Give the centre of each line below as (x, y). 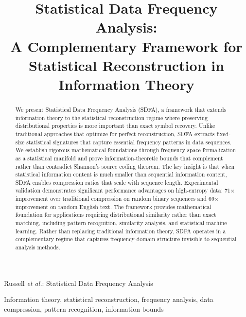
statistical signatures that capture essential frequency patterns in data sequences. (129, 142)
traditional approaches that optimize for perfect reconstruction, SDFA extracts (115, 133)
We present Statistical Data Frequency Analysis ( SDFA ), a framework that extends (121, 109)
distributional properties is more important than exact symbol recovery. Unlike (115, 126)
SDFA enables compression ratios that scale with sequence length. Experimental (117, 182)
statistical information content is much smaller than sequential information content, (121, 174)
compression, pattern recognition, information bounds (84, 308)
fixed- (224, 133)
